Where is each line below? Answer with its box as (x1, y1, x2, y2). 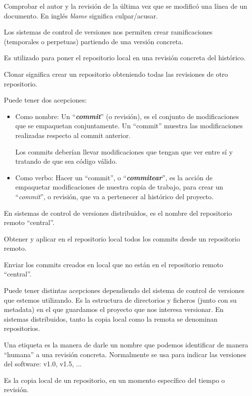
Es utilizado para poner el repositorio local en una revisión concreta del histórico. (4, 52, 246, 63)
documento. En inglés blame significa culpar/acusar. (4, 10, 158, 20)
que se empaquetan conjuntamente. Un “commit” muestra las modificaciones (15, 121, 243, 131)
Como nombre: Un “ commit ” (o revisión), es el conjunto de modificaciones (15, 111, 239, 121)
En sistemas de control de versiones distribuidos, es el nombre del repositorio (4, 207, 232, 218)
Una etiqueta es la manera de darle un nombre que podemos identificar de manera (4, 340, 248, 350)
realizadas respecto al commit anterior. (15, 130, 131, 140)
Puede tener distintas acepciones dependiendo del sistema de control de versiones (4, 285, 245, 295)
